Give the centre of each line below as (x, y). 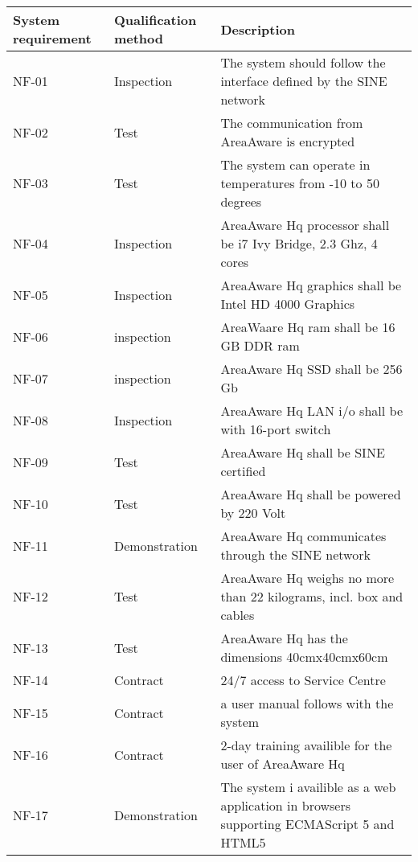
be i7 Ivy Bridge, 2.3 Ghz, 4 (299, 243)
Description (258, 29)
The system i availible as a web (308, 787)
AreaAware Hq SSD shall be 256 (311, 369)
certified (243, 471)
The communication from (292, 123)
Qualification (155, 20)
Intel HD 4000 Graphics (288, 304)
